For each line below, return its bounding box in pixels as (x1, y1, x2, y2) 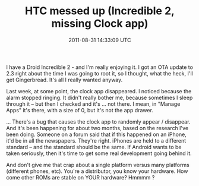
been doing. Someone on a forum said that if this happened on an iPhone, (6, 131, 187, 138)
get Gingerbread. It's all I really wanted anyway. (6, 76, 123, 83)
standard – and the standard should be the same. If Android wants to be (6, 143, 182, 150)
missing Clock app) (51, 17, 149, 30)
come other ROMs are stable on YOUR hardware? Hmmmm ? (6, 174, 155, 181)
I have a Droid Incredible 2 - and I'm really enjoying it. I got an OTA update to (6, 64, 193, 71)
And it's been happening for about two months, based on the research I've (6, 124, 189, 131)
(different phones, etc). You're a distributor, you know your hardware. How (6, 168, 188, 175)
